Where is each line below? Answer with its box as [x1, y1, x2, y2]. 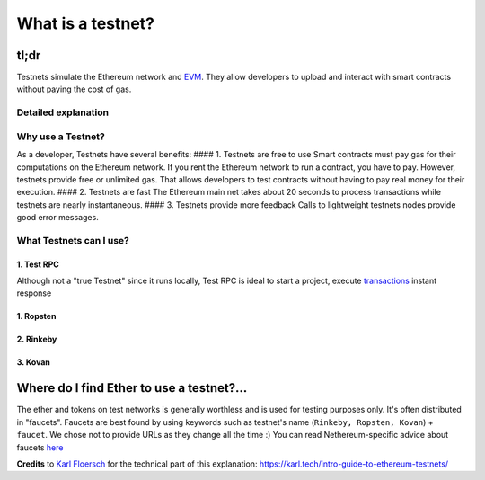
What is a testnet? [16, 13, 155, 33]
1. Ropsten [16, 311, 57, 322]
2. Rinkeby [16, 333, 57, 345]
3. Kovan [16, 357, 51, 368]
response [16, 288, 52, 298]
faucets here [16, 441, 64, 453]
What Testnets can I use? [16, 234, 129, 246]
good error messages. [16, 212, 99, 223]
